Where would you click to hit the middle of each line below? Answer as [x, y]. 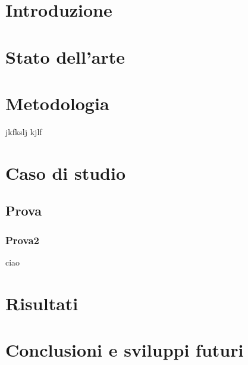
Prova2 [22, 240]
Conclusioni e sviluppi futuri [125, 350]
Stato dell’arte [65, 56]
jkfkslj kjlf [24, 131]
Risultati [42, 303]
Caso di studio [66, 172]
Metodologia [57, 103]
